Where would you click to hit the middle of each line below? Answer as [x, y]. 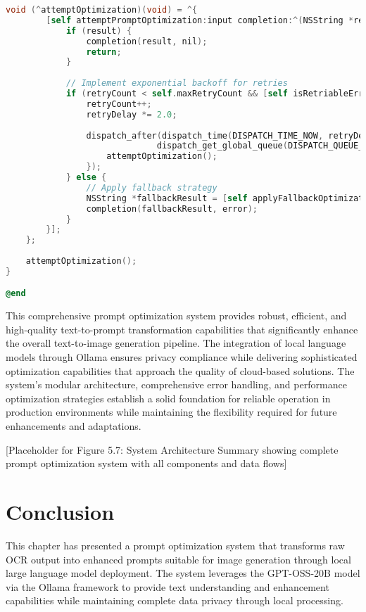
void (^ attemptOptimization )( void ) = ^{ [102, 10]
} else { [86, 177]
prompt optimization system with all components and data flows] [146, 463]
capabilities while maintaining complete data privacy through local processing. [175, 600]
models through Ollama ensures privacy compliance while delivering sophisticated [182, 357]
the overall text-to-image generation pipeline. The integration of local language [176, 343]
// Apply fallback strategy [152, 187]
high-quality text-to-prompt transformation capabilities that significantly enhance [182, 329]
